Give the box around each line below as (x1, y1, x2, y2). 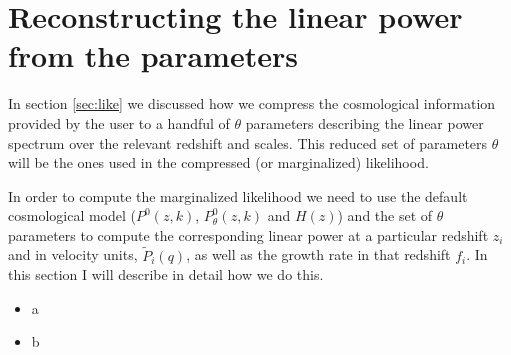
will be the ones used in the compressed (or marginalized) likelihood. (8, 152, 429, 173)
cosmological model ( (8, 205, 137, 226)
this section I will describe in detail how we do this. (8, 264, 324, 285)
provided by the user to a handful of (8, 112, 230, 133)
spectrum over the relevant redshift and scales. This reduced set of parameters (8, 132, 488, 153)
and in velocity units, (8, 244, 138, 265)
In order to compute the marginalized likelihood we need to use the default (8, 185, 468, 206)
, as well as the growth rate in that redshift (186, 244, 451, 265)
